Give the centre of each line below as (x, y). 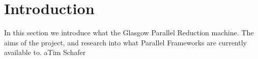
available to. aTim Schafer (45, 52)
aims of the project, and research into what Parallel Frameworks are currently (125, 42)
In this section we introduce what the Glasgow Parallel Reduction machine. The (129, 33)
